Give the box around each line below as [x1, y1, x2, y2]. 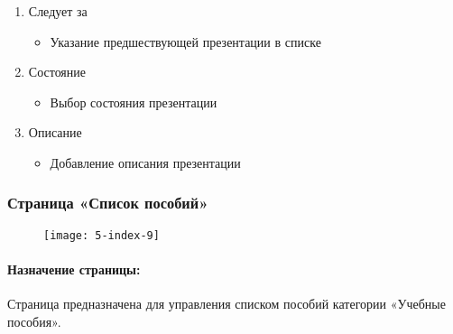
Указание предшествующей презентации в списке [50, 32, 321, 51]
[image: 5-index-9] [43, 228, 160, 242]
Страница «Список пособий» [7, 191, 208, 214]
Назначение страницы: [7, 260, 141, 279]
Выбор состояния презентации [50, 92, 217, 111]
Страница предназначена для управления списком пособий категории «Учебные [7, 294, 446, 313]
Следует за [28, 2, 88, 20]
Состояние [28, 62, 87, 81]
